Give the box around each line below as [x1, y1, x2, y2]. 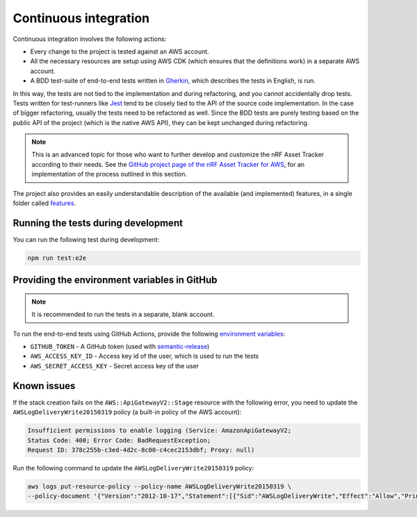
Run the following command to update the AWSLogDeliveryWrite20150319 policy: [13, 463, 254, 472]
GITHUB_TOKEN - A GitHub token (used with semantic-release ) [30, 343, 210, 351]
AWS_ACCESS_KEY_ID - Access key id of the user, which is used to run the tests [30, 352, 259, 361]
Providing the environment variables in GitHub [13, 274, 218, 286]
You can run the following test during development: [13, 235, 160, 243]
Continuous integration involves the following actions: [13, 35, 167, 43]
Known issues [13, 379, 76, 392]
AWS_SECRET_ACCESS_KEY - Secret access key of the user [30, 361, 199, 370]
